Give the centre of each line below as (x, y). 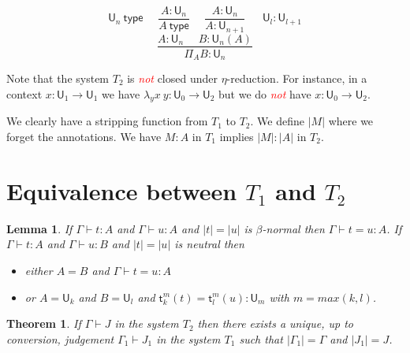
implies (237, 137)
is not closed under (172, 78)
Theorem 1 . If (44, 323)
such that (261, 338)
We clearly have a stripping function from (107, 121)
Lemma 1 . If (39, 228)
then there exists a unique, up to (275, 323)
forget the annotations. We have (84, 137)
